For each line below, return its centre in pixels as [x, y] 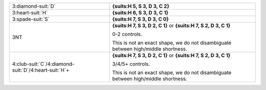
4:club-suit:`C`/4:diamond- [43, 64]
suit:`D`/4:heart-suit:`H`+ [41, 70]
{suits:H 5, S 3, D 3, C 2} [141, 6]
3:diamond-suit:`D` [34, 6]
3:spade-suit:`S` [31, 19]
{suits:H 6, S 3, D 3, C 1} [140, 13]
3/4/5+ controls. [131, 64]
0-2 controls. [127, 34]
